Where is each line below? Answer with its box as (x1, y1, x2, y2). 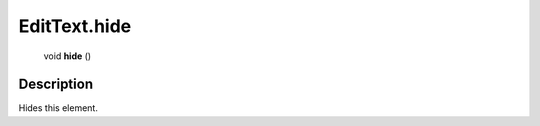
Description (18, 76, 94, 93)
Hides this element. (18, 102, 99, 114)
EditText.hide (18, 15, 132, 37)
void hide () (43, 50, 92, 62)
